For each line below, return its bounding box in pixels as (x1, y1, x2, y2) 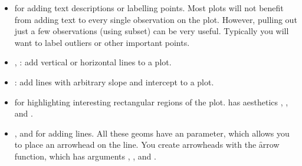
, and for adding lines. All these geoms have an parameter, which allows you (14, 127, 290, 139)
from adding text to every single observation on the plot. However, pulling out (14, 13, 297, 25)
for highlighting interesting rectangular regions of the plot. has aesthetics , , (14, 95, 288, 108)
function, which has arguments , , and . (14, 150, 156, 162)
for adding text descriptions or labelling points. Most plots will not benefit (14, 2, 284, 14)
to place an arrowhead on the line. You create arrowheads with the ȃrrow (14, 138, 280, 151)
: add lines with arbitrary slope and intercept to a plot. (14, 75, 214, 88)
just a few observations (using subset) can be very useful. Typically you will (14, 25, 289, 37)
